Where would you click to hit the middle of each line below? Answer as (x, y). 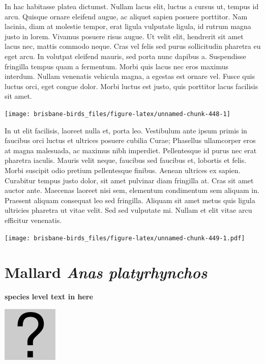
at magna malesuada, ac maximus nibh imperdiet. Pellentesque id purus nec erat (131, 150)
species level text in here (49, 297)
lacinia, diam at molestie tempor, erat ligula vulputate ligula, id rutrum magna (128, 26)
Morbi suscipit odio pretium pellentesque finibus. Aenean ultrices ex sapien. (123, 170)
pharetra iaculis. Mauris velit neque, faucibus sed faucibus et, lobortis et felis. (126, 160)
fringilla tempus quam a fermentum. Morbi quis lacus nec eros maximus (116, 66)
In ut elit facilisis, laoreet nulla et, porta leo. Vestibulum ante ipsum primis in (126, 130)
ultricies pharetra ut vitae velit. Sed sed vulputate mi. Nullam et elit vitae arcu (128, 210)
